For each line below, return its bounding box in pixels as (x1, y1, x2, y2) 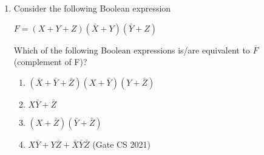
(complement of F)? (13, 55, 87, 68)
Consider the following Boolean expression (13, 2, 171, 14)
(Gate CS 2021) (92, 137, 151, 150)
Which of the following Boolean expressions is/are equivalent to (13, 43, 250, 56)
